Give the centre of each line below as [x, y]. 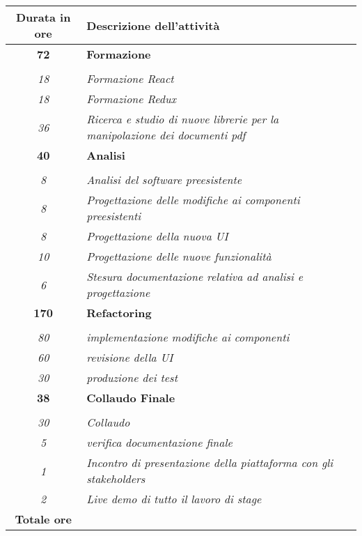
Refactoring [119, 313]
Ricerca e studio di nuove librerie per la [183, 119]
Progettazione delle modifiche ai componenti [193, 200]
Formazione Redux [132, 99]
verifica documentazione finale [159, 442]
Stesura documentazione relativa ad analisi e [195, 276]
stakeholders [116, 478]
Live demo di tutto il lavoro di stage [174, 499]
